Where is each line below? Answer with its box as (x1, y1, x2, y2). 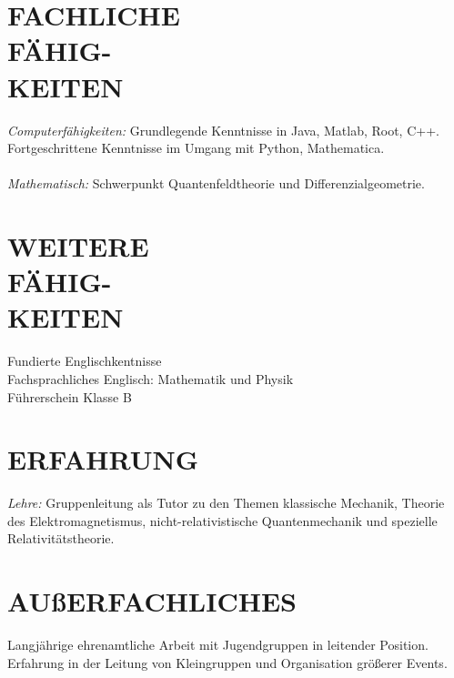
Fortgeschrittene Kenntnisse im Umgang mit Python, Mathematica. (7, 138, 385, 157)
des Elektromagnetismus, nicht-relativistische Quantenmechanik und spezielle (7, 511, 438, 530)
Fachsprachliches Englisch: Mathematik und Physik (7, 369, 294, 388)
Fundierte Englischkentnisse (7, 351, 162, 370)
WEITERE (7, 228, 149, 265)
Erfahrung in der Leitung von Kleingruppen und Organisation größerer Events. (7, 653, 448, 672)
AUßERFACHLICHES (7, 582, 297, 620)
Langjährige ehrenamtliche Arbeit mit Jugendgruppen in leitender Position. (7, 635, 429, 654)
